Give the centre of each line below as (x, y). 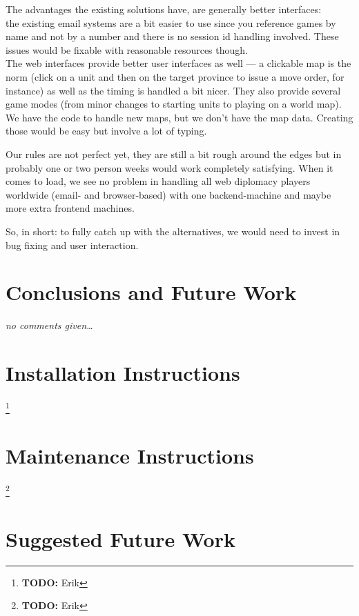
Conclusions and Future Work (151, 292)
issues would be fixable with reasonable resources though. (127, 49)
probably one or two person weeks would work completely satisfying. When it (169, 167)
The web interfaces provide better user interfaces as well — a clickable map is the (178, 63)
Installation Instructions (123, 372)
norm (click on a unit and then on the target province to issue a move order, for (175, 76)
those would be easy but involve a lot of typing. (106, 131)
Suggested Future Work (120, 538)
